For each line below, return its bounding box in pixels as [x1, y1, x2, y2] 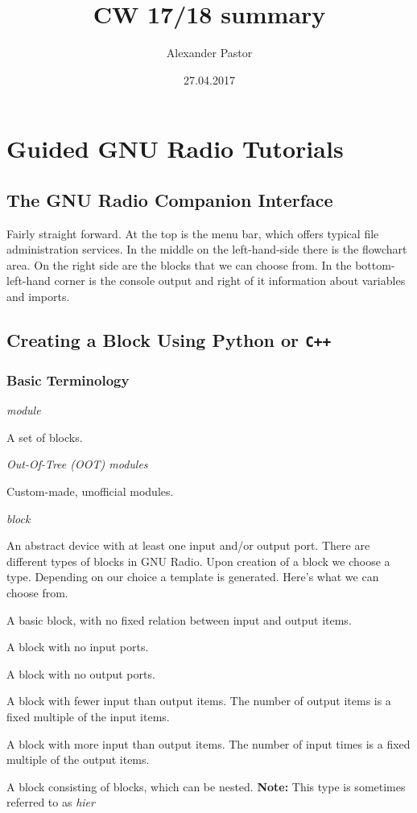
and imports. [6, 288, 70, 305]
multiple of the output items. [6, 751, 150, 768]
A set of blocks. [6, 428, 83, 445]
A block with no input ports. [6, 638, 149, 655]
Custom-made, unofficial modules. [6, 483, 174, 500]
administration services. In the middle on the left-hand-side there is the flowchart [6, 241, 407, 258]
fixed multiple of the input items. [6, 708, 170, 724]
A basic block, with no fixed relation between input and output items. [6, 611, 352, 628]
